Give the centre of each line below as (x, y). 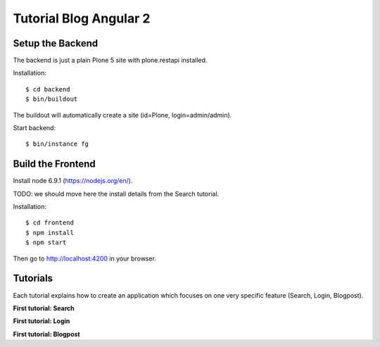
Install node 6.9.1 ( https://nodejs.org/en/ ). (73, 181)
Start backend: (34, 128)
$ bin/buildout (52, 99)
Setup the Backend (56, 43)
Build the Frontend (55, 164)
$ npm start (46, 242)
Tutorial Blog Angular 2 (82, 18)
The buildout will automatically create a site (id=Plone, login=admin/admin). (122, 115)
